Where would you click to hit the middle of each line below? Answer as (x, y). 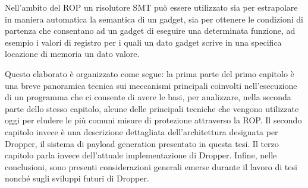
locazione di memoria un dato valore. (72, 54)
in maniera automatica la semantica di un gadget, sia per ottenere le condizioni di (154, 19)
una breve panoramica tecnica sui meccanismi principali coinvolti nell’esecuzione (151, 85)
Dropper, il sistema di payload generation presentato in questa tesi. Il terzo (142, 143)
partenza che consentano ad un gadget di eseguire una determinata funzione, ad (150, 31)
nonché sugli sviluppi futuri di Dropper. (77, 178)
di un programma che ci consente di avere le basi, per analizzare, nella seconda (148, 97)
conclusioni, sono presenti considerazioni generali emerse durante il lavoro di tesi (151, 166)
